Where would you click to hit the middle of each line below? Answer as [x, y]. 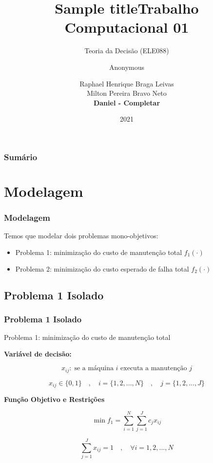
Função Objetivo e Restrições [54, 399]
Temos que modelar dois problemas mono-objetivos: [81, 236]
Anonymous [127, 67]
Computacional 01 [127, 27]
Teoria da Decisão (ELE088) [127, 51]
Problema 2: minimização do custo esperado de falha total [102, 268]
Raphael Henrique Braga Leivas [127, 83]
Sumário [21, 157]
